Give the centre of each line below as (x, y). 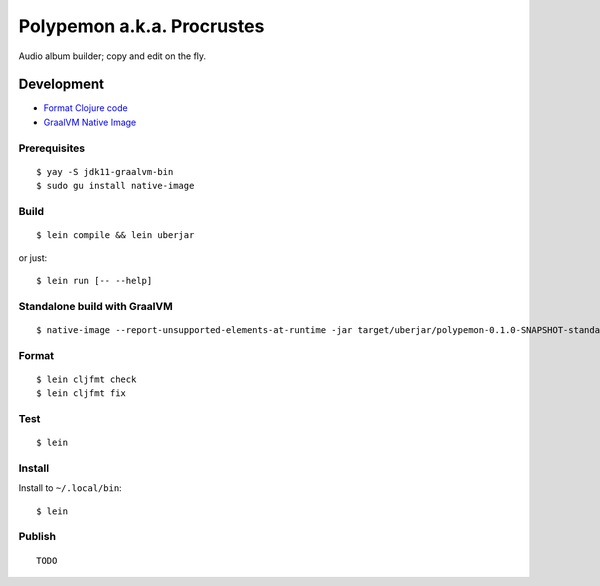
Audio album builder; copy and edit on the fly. (112, 56)
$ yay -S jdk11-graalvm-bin (105, 171)
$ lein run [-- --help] (94, 280)
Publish (37, 537)
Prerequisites (51, 148)
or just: (33, 257)
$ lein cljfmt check (86, 379)
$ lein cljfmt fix (81, 393)
